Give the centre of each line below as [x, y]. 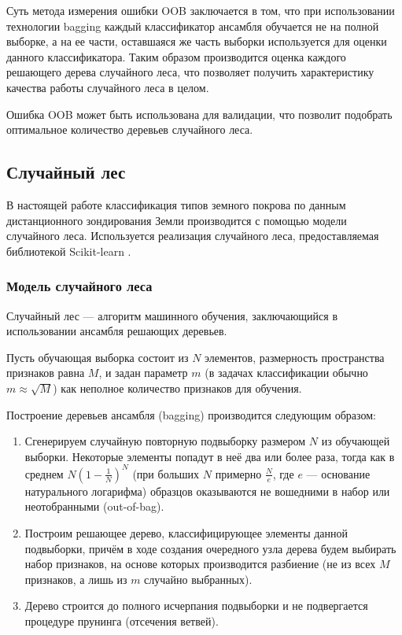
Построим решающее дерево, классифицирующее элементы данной [186, 532]
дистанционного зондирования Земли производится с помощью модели [177, 220]
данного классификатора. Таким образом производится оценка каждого [176, 56]
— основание [338, 473]
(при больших [166, 473]
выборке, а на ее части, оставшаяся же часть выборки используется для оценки [197, 41]
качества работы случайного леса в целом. [108, 87]
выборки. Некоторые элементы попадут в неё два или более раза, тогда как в [210, 456]
